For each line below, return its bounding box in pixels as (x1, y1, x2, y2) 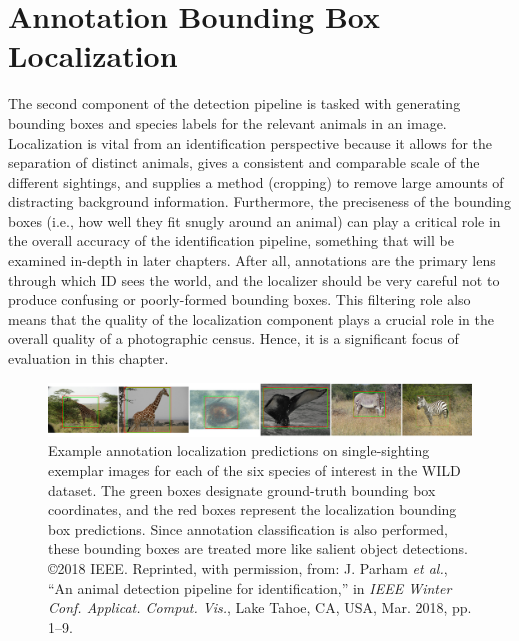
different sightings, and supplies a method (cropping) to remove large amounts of (8, 171, 504, 192)
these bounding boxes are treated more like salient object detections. (48, 538, 469, 559)
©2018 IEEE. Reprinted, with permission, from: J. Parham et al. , (48, 558, 448, 579)
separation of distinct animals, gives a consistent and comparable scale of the (8, 152, 480, 173)
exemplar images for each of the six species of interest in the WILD (48, 460, 461, 481)
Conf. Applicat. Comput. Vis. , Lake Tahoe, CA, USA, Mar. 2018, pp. (48, 597, 472, 618)
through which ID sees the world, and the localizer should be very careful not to (8, 269, 500, 290)
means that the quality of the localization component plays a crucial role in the (8, 308, 494, 329)
